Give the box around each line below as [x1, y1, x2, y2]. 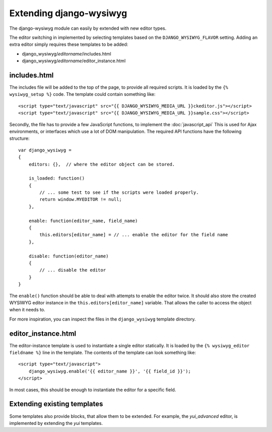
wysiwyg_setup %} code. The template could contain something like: [9, 91, 156, 97]
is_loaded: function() [28, 176, 85, 181]
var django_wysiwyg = [18, 147, 72, 153]
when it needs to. [9, 307, 45, 313]
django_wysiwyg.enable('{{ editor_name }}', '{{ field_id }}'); [28, 368, 191, 374]
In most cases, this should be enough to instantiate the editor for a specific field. [9, 387, 176, 393]
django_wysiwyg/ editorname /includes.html [22, 50, 111, 57]
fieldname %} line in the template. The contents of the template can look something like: [9, 350, 196, 356]
